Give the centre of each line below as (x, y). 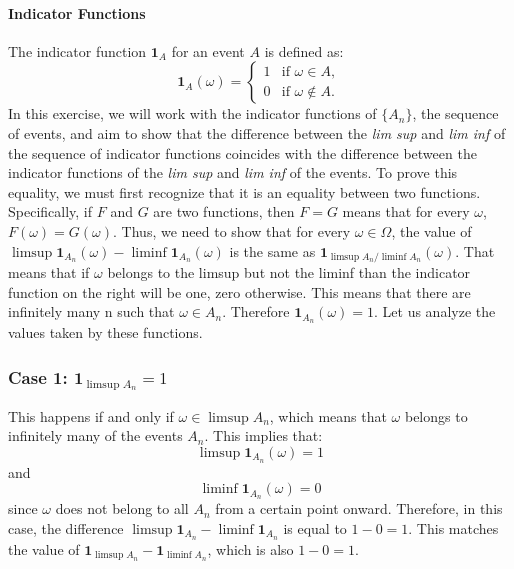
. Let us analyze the (435, 311)
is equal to (315, 527)
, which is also (250, 548)
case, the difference (66, 527)
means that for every (406, 211)
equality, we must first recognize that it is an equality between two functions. (244, 191)
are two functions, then (224, 211)
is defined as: (304, 50)
